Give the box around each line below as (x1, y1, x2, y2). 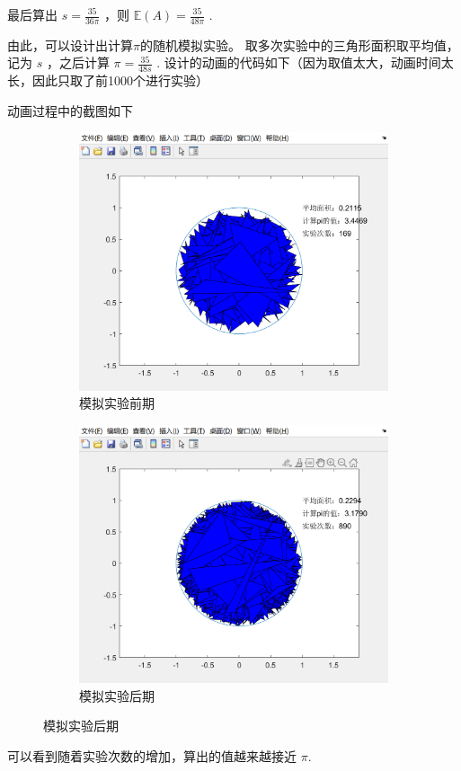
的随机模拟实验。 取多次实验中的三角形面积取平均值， (139, 35, 459, 54)
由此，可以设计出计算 (7, 35, 133, 54)
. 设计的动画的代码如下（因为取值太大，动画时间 (156, 53, 441, 72)
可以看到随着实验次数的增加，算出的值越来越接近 (7, 746, 297, 765)
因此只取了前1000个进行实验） (31, 71, 208, 90)
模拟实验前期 (79, 394, 155, 412)
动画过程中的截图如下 (7, 101, 133, 120)
